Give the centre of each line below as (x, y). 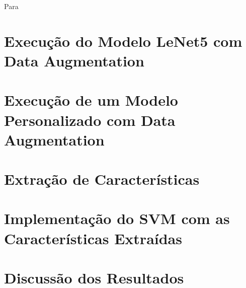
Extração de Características (102, 179)
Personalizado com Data (90, 120)
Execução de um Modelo (91, 100)
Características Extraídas (93, 238)
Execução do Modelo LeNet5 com (123, 41)
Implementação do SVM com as (117, 218)
